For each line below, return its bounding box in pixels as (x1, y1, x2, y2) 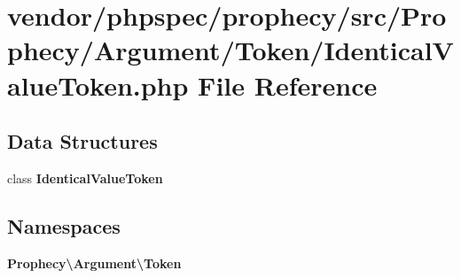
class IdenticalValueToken (7, 168, 163, 187)
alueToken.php (7, 66, 189, 103)
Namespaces (7, 212, 121, 239)
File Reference (198, 66, 378, 103)
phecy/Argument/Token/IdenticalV (7, 32, 454, 68)
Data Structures (7, 127, 158, 155)
